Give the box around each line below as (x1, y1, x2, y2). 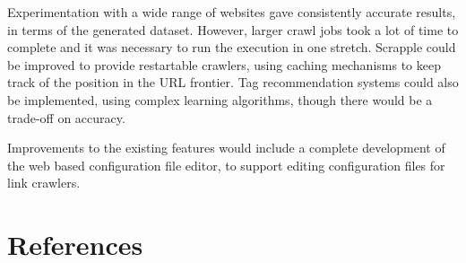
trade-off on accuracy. (7, 108, 125, 127)
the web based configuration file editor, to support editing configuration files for (7, 155, 445, 174)
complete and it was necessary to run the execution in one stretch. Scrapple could (7, 38, 456, 57)
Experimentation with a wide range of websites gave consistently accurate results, (7, 3, 456, 21)
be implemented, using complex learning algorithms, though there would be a (7, 90, 433, 109)
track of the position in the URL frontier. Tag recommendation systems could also (7, 73, 459, 92)
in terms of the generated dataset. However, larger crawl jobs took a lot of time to (7, 20, 459, 39)
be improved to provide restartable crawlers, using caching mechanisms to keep (7, 55, 441, 74)
